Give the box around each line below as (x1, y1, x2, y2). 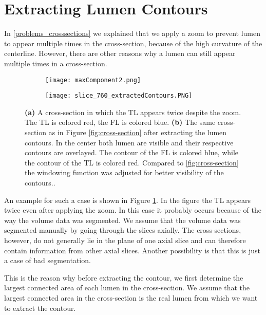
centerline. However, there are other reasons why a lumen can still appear (4, 48, 236, 59)
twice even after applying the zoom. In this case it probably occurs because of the (4, 205, 261, 215)
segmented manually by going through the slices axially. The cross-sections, (4, 225, 241, 235)
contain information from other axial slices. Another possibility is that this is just (4, 245, 260, 255)
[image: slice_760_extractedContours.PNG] (45, 92, 193, 100)
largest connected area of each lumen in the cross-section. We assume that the (4, 282, 250, 293)
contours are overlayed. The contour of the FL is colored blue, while (25, 147, 239, 158)
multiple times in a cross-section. (4, 58, 107, 68)
